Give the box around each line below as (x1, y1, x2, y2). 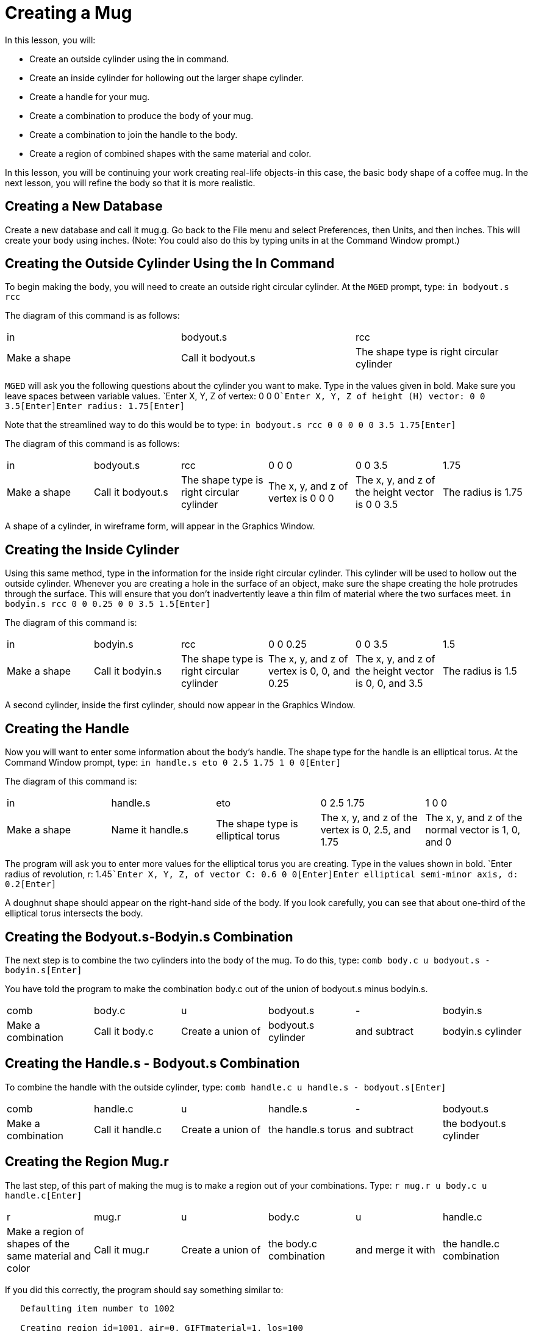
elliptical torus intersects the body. (5, 908, 143, 919)
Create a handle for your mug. (29, 91, 150, 102)
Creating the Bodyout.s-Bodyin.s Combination (5, 929, 293, 945)
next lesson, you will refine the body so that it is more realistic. (5, 177, 256, 188)
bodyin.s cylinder (442, 1025, 522, 1037)
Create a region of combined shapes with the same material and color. (29, 148, 312, 159)
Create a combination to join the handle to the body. (29, 129, 238, 140)
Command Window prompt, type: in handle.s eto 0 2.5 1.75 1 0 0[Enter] (5, 757, 341, 768)
